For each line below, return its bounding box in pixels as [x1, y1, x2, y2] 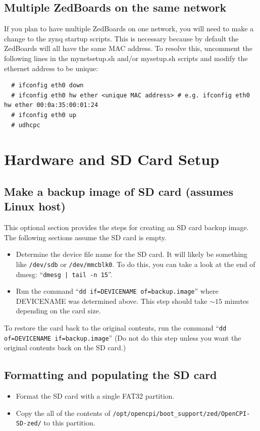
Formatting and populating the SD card [4, 367, 217, 383]
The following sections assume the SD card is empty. [4, 232, 167, 242]
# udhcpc [11, 121, 40, 129]
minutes [224, 295, 249, 306]
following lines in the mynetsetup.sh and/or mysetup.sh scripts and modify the [4, 52, 248, 63]
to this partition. [43, 417, 95, 428]
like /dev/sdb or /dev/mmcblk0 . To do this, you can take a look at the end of [16, 258, 255, 269]
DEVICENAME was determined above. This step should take [16, 295, 207, 306]
